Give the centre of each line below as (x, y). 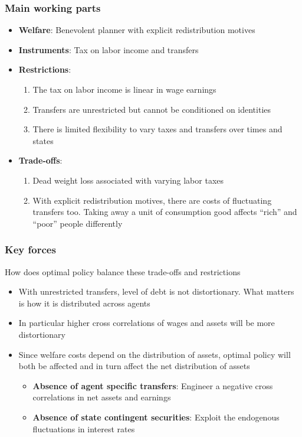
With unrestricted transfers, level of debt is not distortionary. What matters (156, 291)
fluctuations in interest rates (84, 428)
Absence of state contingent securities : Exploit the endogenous (156, 417)
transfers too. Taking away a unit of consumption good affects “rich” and (165, 212)
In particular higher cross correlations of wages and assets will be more (147, 323)
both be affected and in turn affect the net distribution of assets (134, 366)
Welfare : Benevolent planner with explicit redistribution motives (137, 30)
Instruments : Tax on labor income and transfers (109, 49)
